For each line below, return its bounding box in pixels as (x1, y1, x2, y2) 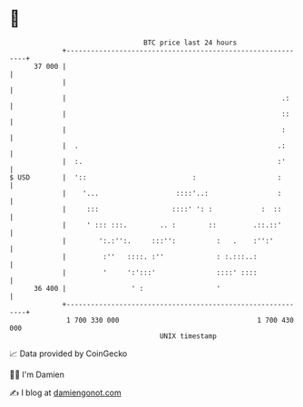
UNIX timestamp (159, 331, 218, 341)
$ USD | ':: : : (9, 172, 282, 182)
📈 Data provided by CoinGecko (9, 348, 128, 359)
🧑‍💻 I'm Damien (9, 369, 65, 380)
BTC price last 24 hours (143, 38, 238, 47)
